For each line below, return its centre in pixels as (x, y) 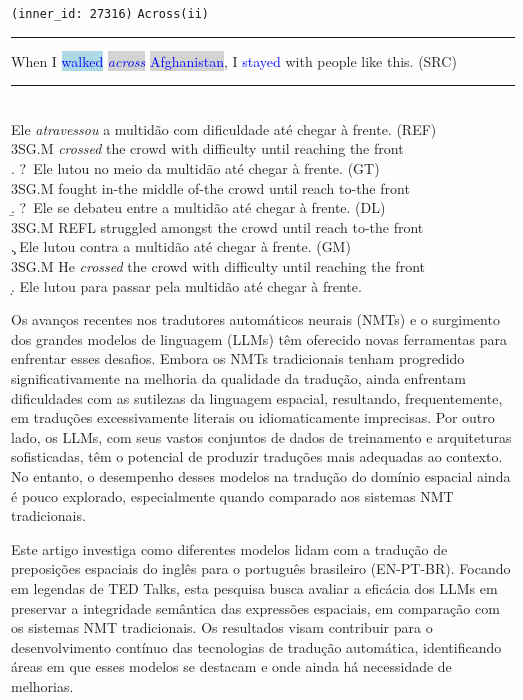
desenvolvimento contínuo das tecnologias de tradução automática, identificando (256, 646)
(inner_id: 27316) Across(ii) (110, 14)
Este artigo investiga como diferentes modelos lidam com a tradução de (229, 548)
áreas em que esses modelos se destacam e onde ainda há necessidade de (231, 666)
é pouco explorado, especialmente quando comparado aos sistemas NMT (232, 495)
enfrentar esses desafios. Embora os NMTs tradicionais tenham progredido (238, 358)
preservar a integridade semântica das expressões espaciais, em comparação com (255, 607)
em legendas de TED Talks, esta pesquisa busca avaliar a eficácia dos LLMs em (254, 587)
